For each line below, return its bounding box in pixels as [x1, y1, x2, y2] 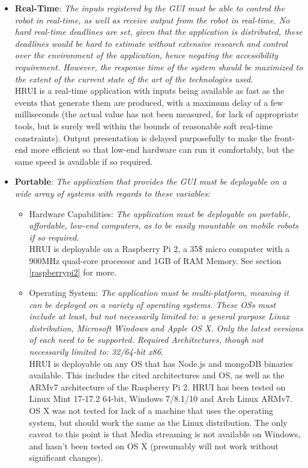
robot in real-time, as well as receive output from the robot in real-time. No [14, 13, 290, 26]
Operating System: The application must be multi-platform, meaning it [29, 286, 289, 299]
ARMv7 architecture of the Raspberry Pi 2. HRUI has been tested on [29, 380, 286, 393]
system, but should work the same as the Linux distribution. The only [29, 416, 288, 428]
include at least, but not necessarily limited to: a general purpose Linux [29, 310, 290, 322]
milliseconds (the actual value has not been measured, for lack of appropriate [14, 108, 298, 120]
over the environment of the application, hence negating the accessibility [14, 49, 279, 61]
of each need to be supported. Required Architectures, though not [29, 333, 264, 346]
